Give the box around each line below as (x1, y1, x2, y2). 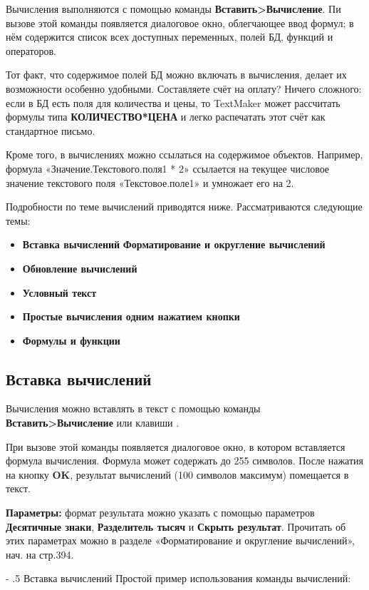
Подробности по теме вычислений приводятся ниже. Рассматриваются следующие (6, 199, 363, 214)
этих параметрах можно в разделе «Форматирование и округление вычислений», (6, 533, 355, 548)
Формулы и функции (22, 332, 120, 347)
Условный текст (22, 285, 97, 300)
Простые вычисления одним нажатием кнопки (22, 309, 240, 324)
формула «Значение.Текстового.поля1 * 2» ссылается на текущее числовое (6, 161, 330, 176)
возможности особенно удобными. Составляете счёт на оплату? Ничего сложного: (6, 81, 362, 96)
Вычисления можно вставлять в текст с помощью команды (6, 401, 261, 416)
